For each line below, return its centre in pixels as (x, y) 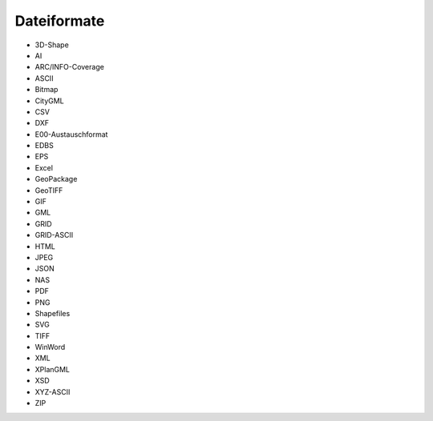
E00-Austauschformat (71, 134)
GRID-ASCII (54, 235)
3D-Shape (52, 45)
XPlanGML (53, 369)
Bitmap (47, 90)
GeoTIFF (49, 190)
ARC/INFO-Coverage (69, 67)
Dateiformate (60, 21)
